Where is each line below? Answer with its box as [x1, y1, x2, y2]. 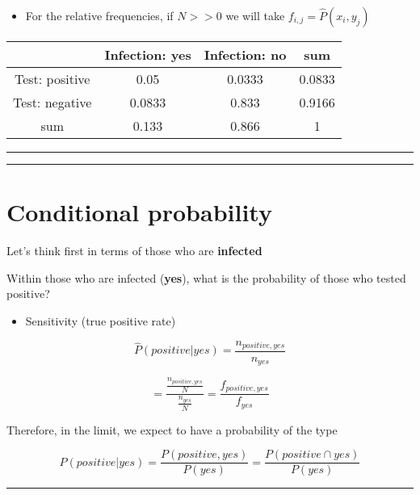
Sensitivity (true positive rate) [25, 312, 176, 329]
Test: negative [13, 93, 92, 111]
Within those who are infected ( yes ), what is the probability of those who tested [6, 269, 406, 286]
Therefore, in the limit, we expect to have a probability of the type [6, 421, 338, 438]
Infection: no [204, 45, 287, 64]
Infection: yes [104, 45, 191, 64]
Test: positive [14, 69, 90, 88]
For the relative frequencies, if [25, 7, 174, 23]
